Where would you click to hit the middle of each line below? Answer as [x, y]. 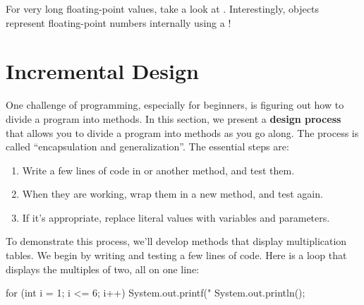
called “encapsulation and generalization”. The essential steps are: [147, 146]
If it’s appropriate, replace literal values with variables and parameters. [176, 217]
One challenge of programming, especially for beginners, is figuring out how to [175, 105]
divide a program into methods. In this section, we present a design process [174, 118]
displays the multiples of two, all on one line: [103, 269]
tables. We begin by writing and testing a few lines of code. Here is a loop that [176, 255]
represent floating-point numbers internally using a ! [119, 22]
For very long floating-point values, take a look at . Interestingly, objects [162, 8]
